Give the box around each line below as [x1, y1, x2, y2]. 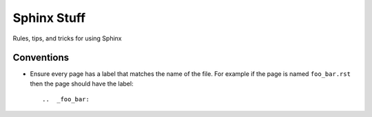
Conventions [12, 52, 70, 64]
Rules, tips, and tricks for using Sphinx [12, 34, 122, 42]
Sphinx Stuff [12, 10, 86, 25]
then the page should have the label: [30, 79, 134, 88]
